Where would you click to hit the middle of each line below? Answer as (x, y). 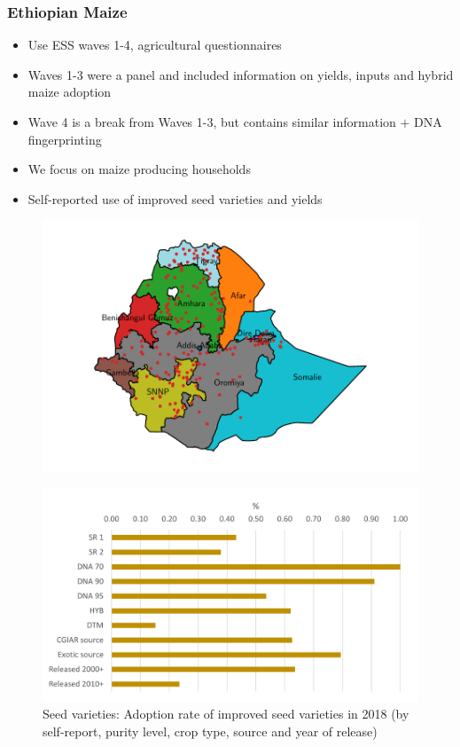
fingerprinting (65, 139)
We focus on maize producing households (139, 169)
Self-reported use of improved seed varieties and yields (175, 198)
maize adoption (70, 92)
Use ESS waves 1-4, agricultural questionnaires (155, 45)
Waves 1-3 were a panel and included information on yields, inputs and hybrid (241, 74)
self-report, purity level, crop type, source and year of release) (210, 731)
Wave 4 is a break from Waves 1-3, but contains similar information (212, 122)
